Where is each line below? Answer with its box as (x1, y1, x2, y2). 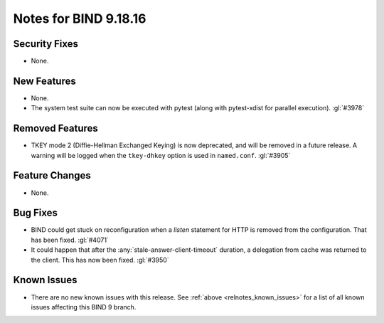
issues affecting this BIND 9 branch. (31, 302, 137, 311)
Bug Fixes (13, 207, 58, 219)
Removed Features (13, 122, 99, 134)
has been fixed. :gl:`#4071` (31, 235, 110, 244)
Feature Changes (13, 169, 92, 181)
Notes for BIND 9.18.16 (13, 11, 146, 26)
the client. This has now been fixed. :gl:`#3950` (31, 255, 170, 264)
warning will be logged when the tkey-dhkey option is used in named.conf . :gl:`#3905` (31, 151, 291, 159)
